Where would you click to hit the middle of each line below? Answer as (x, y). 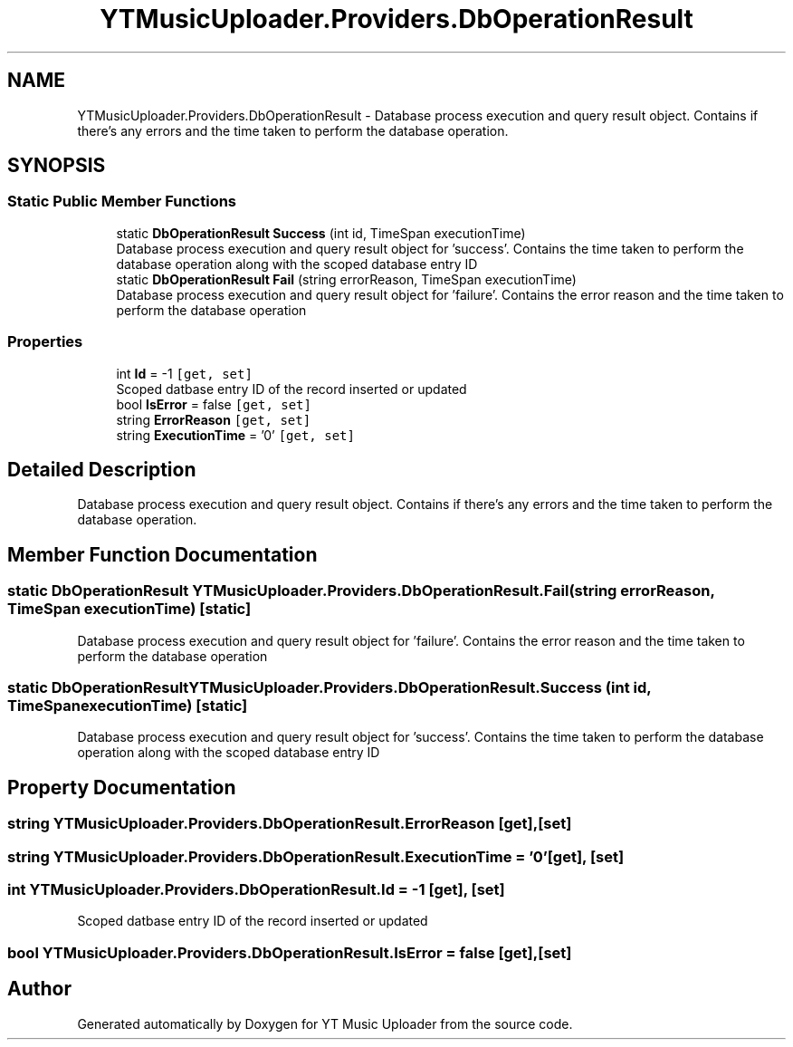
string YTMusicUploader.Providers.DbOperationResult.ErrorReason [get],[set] (290, 824)
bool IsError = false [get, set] (214, 404)
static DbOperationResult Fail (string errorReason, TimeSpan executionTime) (346, 279)
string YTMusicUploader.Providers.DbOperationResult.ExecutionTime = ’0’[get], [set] (316, 856)
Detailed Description (102, 469)
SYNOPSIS (57, 166)
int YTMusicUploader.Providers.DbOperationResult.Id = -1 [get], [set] (256, 889)
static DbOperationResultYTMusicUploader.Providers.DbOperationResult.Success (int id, (330, 687)
